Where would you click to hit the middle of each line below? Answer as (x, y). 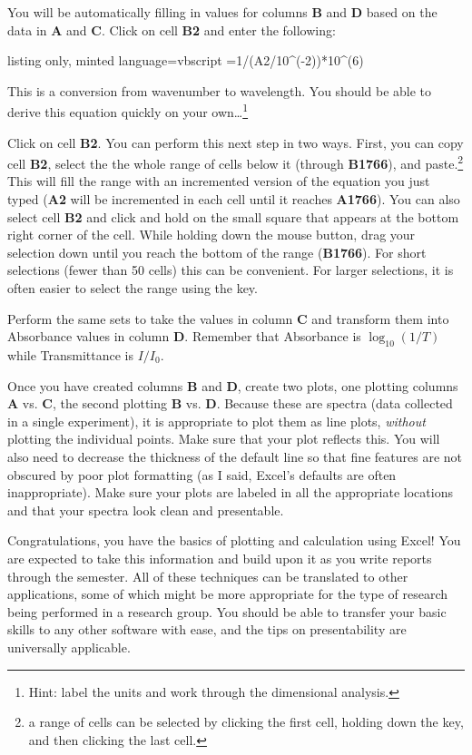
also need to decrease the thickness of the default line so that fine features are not (235, 456)
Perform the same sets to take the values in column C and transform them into (228, 318)
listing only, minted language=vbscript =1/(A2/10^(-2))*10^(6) (186, 60)
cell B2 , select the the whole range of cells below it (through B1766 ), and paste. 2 (236, 162)
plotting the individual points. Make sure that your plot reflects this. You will (224, 439)
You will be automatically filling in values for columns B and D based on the (222, 12)
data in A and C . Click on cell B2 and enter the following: (172, 29)
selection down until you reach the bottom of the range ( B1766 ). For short (217, 252)
